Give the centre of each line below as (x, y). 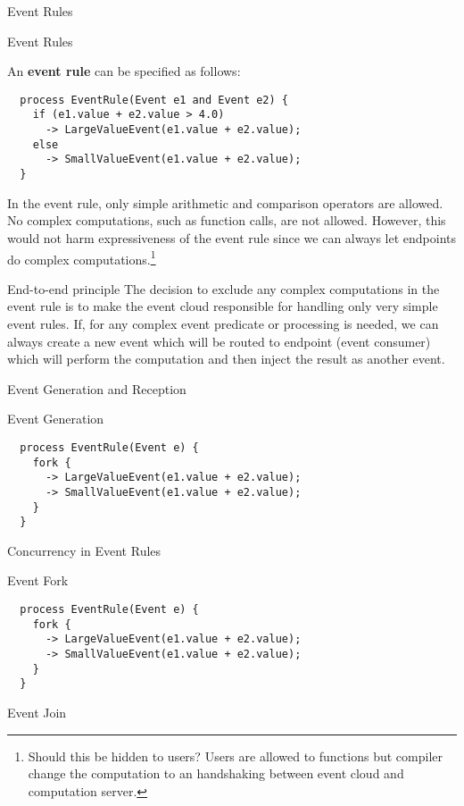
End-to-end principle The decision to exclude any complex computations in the (224, 288)
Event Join (37, 712)
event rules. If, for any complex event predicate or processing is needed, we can (223, 323)
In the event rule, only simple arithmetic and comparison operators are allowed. (225, 202)
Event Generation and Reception (97, 388)
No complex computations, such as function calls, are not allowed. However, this (227, 220)
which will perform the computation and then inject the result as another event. (226, 359)
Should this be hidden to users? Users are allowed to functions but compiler (235, 756)
